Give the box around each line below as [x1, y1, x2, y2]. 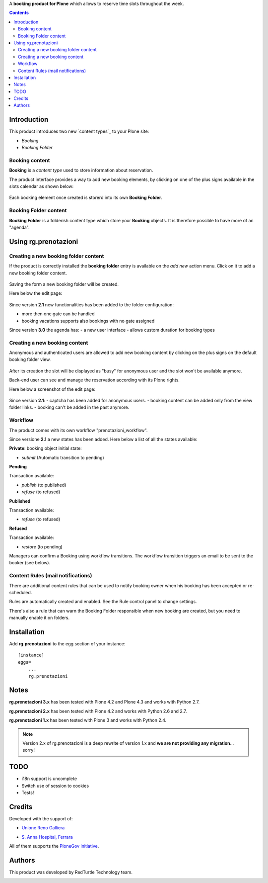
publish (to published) [21, 482, 67, 488]
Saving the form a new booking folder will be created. [9, 281, 119, 287]
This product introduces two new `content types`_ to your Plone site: [9, 128, 149, 134]
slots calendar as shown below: [9, 183, 74, 189]
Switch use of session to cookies [21, 783, 89, 789]
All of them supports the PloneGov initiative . [9, 843, 99, 849]
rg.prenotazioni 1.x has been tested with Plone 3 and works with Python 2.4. [9, 717, 167, 723]
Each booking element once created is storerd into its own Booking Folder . [9, 194, 163, 201]
